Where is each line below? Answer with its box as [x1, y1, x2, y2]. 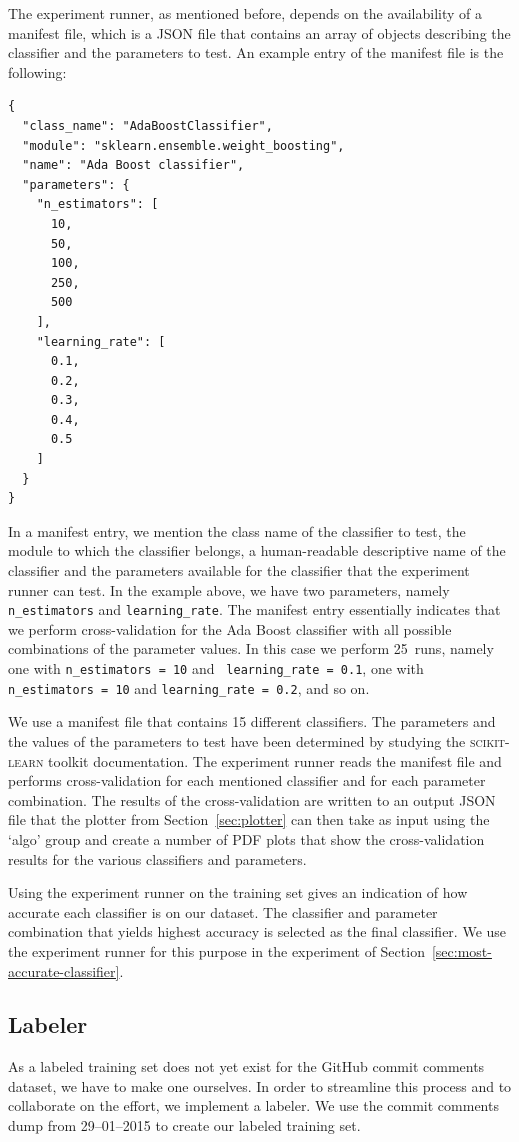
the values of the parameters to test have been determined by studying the [8, 730, 466, 751]
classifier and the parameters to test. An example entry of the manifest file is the [8, 42, 504, 63]
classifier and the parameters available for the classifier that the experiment [8, 560, 470, 581]
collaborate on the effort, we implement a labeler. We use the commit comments [8, 1095, 499, 1116]
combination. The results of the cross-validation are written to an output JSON [8, 789, 496, 810]
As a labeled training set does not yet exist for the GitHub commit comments [8, 1056, 485, 1077]
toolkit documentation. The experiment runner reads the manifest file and [48, 750, 502, 771]
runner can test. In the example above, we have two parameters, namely [8, 579, 450, 600]
